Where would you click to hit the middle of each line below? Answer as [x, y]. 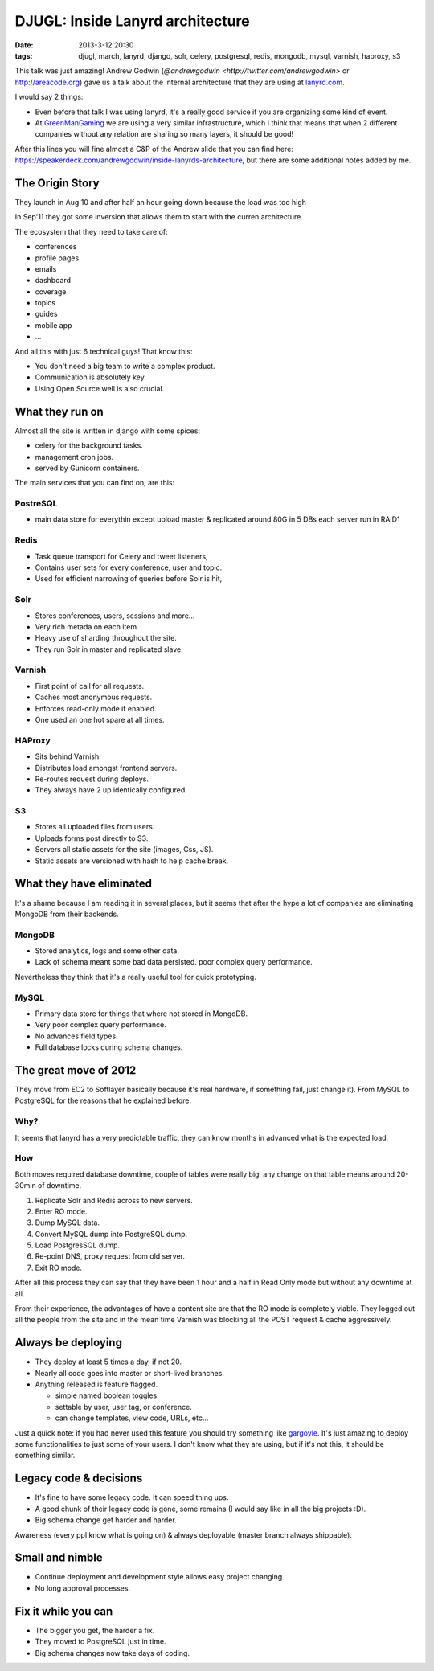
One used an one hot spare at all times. [100, 719]
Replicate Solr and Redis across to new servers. [114, 1200]
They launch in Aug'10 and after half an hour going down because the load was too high [161, 202]
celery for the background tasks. [89, 445]
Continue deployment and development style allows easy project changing [159, 1577]
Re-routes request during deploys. [92, 779]
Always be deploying [68, 1343]
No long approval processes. [83, 1588]
